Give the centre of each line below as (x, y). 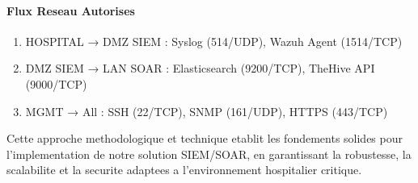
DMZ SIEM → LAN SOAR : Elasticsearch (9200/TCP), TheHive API (200, 68)
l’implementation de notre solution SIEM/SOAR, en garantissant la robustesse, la (209, 154)
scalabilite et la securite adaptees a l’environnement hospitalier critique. (184, 170)
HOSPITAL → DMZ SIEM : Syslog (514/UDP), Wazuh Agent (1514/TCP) (214, 41)
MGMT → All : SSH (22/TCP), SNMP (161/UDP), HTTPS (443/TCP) (207, 111)
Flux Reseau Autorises (71, 10)
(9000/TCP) (56, 83)
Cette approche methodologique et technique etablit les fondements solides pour (205, 138)
